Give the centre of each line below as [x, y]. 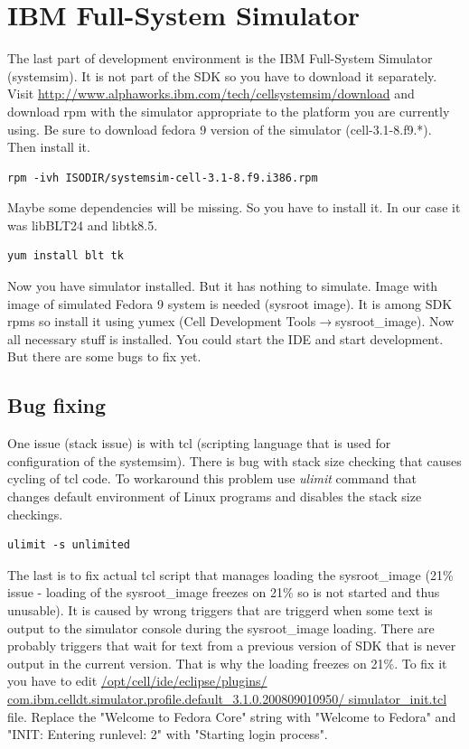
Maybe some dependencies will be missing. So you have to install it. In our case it [234, 207]
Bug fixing [57, 405]
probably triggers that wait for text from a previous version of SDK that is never [232, 646]
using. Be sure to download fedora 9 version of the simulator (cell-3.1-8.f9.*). [220, 129]
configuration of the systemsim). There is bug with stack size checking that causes [234, 460]
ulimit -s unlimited [69, 545]
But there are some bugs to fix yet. [104, 356]
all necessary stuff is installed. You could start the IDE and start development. [225, 338]
